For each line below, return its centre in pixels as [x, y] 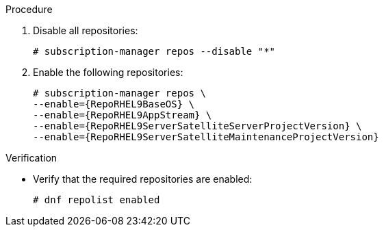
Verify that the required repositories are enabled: [143, 179]
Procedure [29, 9]
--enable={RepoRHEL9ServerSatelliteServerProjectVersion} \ [197, 126]
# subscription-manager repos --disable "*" [154, 51]
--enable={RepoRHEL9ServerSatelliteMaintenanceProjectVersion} [206, 137]
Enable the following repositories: [108, 72]
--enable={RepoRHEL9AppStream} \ [123, 115]
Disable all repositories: [86, 30]
